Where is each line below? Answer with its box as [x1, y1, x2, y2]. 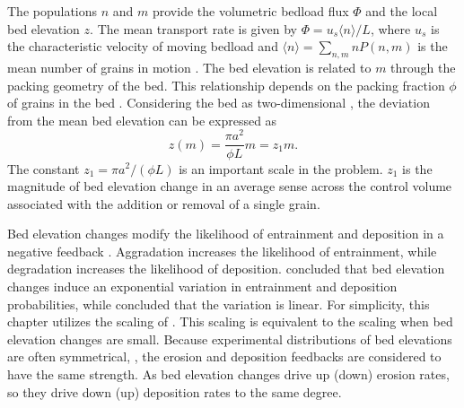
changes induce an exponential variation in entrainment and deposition [7, 277, 398, 296]
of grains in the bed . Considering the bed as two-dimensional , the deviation [7, 93, 430, 112]
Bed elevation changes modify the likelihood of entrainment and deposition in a [7, 224, 444, 243]
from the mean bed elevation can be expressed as [7, 110, 277, 129]
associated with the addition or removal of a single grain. [7, 194, 320, 213]
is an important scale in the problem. [179, 159, 383, 178]
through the [390, 57, 456, 76]
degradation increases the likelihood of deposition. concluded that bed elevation [7, 259, 445, 278]
